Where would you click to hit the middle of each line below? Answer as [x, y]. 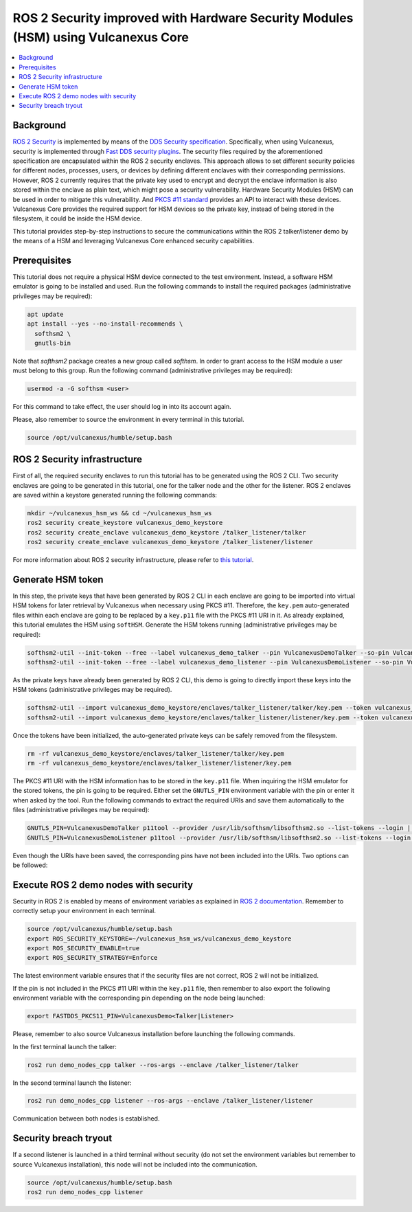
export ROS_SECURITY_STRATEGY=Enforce [92, 958]
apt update [45, 314]
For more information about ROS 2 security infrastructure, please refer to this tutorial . [133, 560]
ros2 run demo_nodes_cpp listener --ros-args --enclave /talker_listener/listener [170, 1101]
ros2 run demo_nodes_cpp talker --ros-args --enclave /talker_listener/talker [163, 1065]
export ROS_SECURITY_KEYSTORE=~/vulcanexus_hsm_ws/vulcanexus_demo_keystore [159, 939]
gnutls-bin [53, 343]
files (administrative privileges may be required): [81, 810]
